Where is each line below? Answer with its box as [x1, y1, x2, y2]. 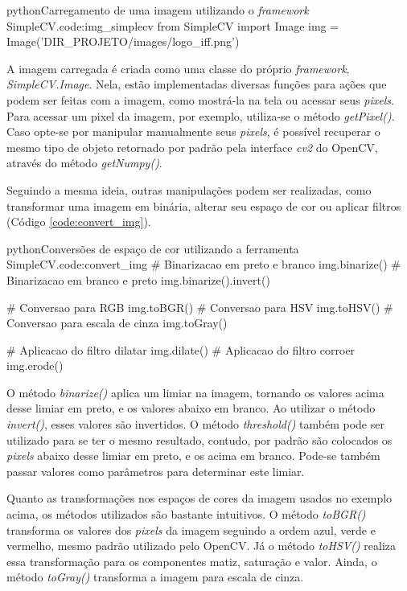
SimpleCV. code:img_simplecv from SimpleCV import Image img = [6, 17, 339, 34]
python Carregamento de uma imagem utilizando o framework [6, 2, 309, 18]
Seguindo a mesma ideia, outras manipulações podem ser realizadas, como [6, 181, 372, 198]
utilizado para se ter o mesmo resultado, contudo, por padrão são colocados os [6, 431, 393, 448]
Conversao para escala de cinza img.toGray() [6, 314, 228, 331]
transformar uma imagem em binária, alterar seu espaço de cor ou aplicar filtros [6, 197, 401, 214]
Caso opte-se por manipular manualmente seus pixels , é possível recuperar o [6, 123, 380, 140]
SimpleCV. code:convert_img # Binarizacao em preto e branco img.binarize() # [6, 256, 401, 273]
